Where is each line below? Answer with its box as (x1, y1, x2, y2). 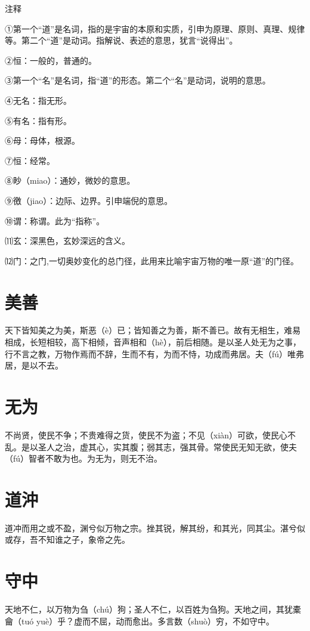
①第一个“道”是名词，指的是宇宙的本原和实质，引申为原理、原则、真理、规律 (5, 22, 305, 35)
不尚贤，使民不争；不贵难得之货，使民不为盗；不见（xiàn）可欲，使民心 (5, 428, 288, 441)
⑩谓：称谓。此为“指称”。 (5, 214, 105, 227)
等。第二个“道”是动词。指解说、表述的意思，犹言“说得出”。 (5, 34, 238, 47)
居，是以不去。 (5, 359, 63, 372)
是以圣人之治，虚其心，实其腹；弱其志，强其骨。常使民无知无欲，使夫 (21, 440, 297, 453)
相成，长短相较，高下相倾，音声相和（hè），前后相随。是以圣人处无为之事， (5, 336, 301, 348)
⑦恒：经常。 (5, 154, 55, 166)
